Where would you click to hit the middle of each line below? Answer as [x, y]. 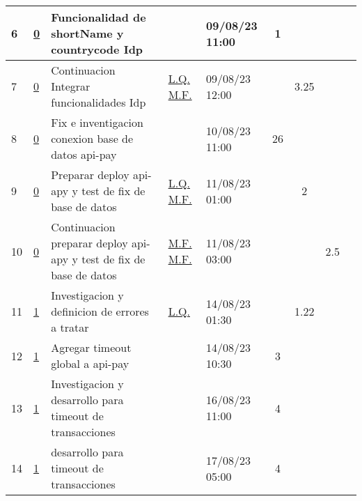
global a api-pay [90, 363]
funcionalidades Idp [99, 102]
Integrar [71, 86]
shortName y [87, 33]
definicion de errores [100, 311]
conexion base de [92, 138]
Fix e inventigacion [97, 122]
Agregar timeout [91, 347]
